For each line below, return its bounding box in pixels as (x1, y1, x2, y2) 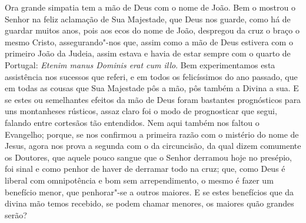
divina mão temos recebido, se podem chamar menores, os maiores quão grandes (5, 197, 294, 209)
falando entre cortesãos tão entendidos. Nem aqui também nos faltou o (5, 116, 260, 128)
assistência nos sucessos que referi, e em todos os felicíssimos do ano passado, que (5, 70, 298, 82)
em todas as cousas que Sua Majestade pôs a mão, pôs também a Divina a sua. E (5, 82, 299, 94)
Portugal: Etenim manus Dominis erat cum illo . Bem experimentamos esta (5, 58, 275, 71)
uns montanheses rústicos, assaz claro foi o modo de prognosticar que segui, (5, 105, 277, 117)
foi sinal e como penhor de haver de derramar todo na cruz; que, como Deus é (5, 162, 285, 175)
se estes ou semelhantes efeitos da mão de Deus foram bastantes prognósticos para (5, 93, 301, 105)
